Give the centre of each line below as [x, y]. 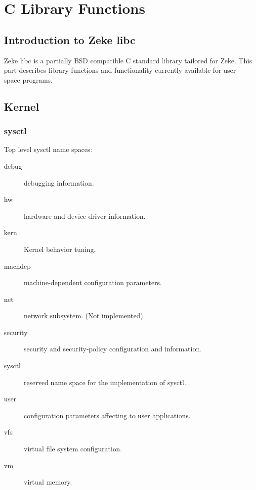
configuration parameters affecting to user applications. [107, 415]
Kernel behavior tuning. [60, 249]
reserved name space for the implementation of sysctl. [105, 382]
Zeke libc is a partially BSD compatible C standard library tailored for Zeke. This [128, 60]
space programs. [28, 79]
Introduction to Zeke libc [70, 39]
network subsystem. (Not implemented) [84, 316]
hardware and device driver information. [85, 216]
